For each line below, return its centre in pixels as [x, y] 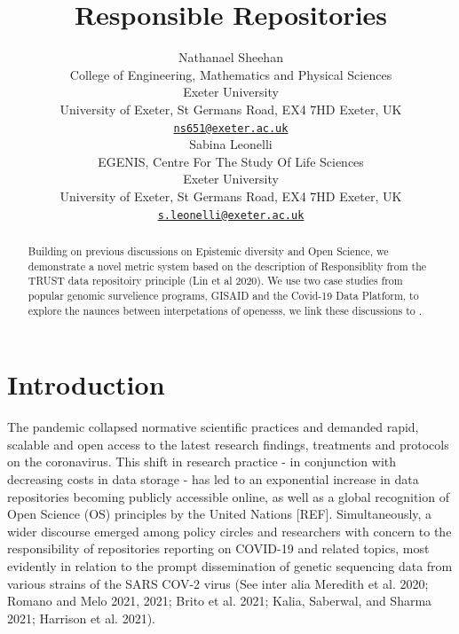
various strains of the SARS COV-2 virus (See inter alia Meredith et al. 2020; [218, 583]
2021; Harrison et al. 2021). [81, 618]
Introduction [86, 384]
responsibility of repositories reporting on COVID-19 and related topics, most [218, 548]
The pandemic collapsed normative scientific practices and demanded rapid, [213, 427]
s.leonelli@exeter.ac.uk [231, 215]
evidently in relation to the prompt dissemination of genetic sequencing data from [230, 565]
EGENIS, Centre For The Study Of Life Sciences [231, 161]
